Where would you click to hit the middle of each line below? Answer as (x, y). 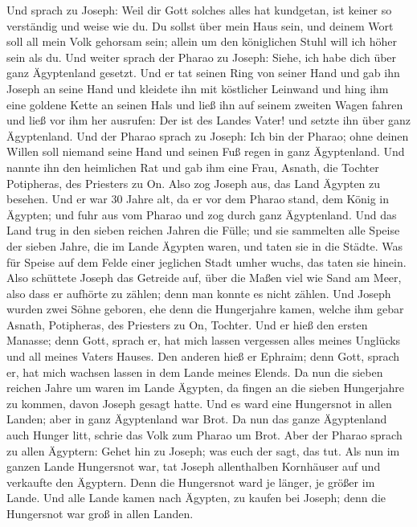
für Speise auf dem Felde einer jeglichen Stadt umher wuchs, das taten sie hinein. (206, 261)
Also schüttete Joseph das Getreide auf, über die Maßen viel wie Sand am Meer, (204, 278)
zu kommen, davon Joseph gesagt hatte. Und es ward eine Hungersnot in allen (199, 403)
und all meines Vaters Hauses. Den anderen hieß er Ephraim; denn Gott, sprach (203, 356)
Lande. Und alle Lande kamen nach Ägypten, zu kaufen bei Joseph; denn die (196, 498)
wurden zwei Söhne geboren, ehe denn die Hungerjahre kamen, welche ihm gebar (205, 309)
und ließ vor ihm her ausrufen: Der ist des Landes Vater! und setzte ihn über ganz (209, 120)
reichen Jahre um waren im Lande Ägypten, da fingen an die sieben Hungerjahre (205, 388)
